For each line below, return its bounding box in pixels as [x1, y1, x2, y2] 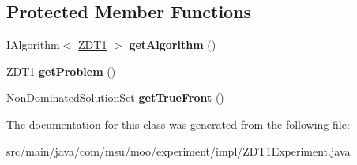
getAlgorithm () [129, 36, 216, 53]
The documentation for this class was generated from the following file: [6, 115, 350, 132]
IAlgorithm [6, 36, 60, 53]
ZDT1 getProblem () [6, 62, 116, 79]
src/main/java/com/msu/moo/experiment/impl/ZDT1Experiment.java [6, 142, 351, 159]
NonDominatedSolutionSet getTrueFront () [6, 89, 224, 106]
